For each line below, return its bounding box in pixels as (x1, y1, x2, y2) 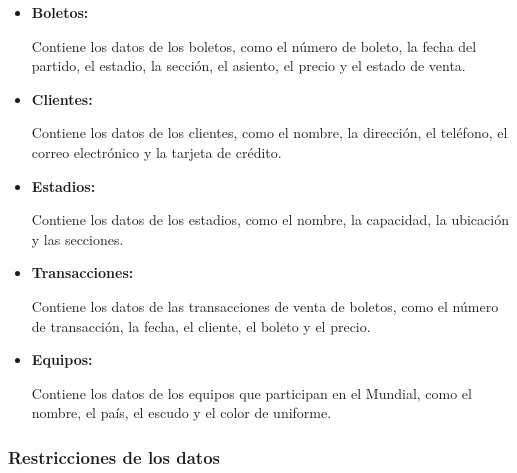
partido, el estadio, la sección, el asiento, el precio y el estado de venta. (31, 55, 466, 76)
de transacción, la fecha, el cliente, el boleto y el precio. (31, 315, 371, 336)
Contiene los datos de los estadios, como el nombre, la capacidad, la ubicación (31, 209, 509, 230)
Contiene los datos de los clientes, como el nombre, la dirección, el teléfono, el (31, 122, 508, 143)
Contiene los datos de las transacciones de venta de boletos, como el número (31, 295, 499, 316)
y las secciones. (31, 228, 124, 249)
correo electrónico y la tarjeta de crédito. (31, 141, 282, 162)
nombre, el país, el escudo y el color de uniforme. (31, 402, 332, 423)
